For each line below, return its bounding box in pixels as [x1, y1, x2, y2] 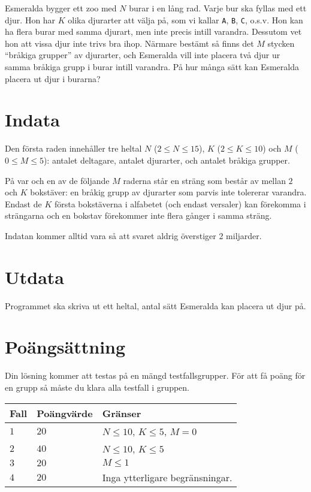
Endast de [5, 197, 42, 210]
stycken [267, 37, 295, 49]
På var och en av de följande [5, 174, 110, 186]
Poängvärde [37, 406, 93, 420]
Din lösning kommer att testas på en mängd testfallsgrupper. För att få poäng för [5, 369, 306, 382]
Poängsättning [5, 334, 126, 359]
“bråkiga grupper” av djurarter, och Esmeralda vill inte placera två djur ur [5, 49, 280, 61]
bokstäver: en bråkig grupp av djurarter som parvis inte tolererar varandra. [30, 186, 307, 198]
